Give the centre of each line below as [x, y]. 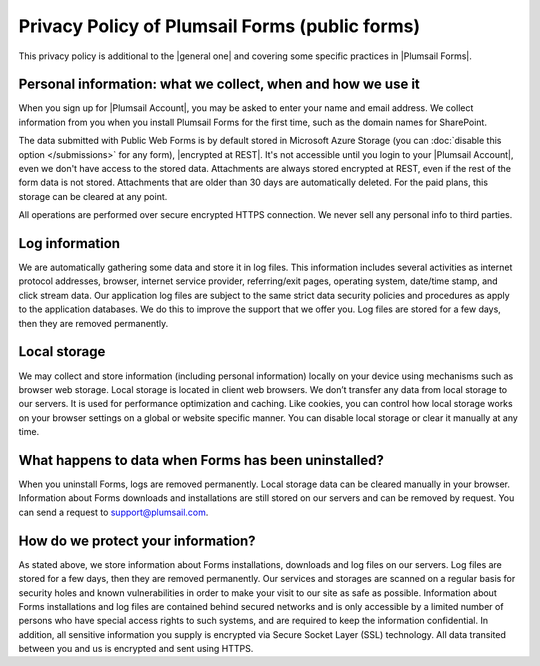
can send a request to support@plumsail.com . [113, 512]
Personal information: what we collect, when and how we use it [219, 84]
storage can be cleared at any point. [93, 196]
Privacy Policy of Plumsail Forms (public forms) [219, 26]
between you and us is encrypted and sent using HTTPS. [136, 649]
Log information [69, 243]
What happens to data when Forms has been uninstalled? [201, 460]
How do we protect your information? [137, 540]
